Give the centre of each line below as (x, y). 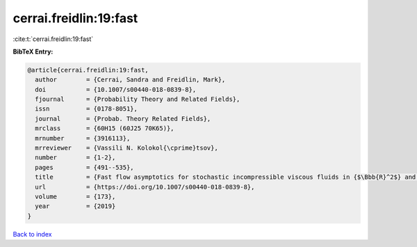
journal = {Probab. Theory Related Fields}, (123, 119)
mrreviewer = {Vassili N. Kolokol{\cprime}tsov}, (126, 148)
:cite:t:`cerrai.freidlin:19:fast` (53, 39)
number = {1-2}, (75, 158)
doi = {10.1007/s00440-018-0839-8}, (116, 89)
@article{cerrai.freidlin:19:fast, (88, 70)
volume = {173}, (75, 197)
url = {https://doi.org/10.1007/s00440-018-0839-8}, (145, 187)
